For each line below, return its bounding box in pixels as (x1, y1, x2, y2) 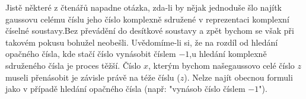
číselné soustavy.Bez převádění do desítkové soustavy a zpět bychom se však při (5, 24, 294, 37)
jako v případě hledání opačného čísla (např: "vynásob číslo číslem (5, 82, 246, 95)
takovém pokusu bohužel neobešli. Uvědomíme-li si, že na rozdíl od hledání (5, 36, 278, 48)
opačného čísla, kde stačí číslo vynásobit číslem (5, 47, 176, 60)
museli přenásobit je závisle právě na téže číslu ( (5, 71, 180, 83)
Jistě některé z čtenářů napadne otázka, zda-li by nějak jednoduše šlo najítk (5, 1, 282, 13)
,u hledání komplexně (189, 47, 267, 60)
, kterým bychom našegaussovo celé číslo (148, 59, 295, 71)
